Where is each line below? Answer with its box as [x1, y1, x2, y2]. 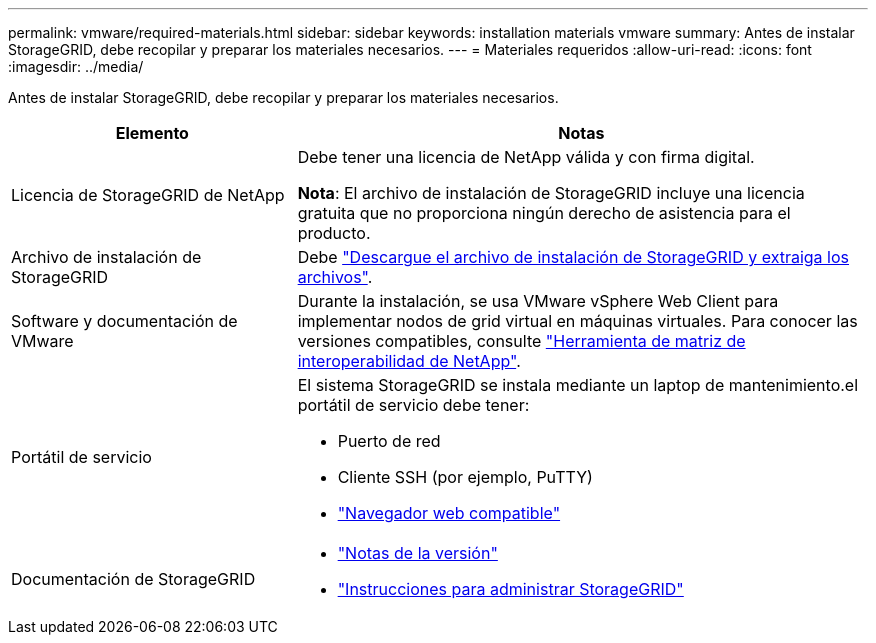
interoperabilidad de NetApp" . [297, 351, 521, 371]
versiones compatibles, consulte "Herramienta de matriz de [297, 331, 746, 351]
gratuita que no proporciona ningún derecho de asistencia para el [297, 203, 791, 223]
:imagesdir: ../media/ [8, 58, 144, 75]
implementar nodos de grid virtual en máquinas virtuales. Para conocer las [297, 311, 858, 331]
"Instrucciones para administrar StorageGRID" [337, 579, 684, 599]
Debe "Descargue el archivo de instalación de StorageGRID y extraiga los [297, 247, 850, 267]
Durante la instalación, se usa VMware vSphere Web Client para [297, 291, 779, 311]
